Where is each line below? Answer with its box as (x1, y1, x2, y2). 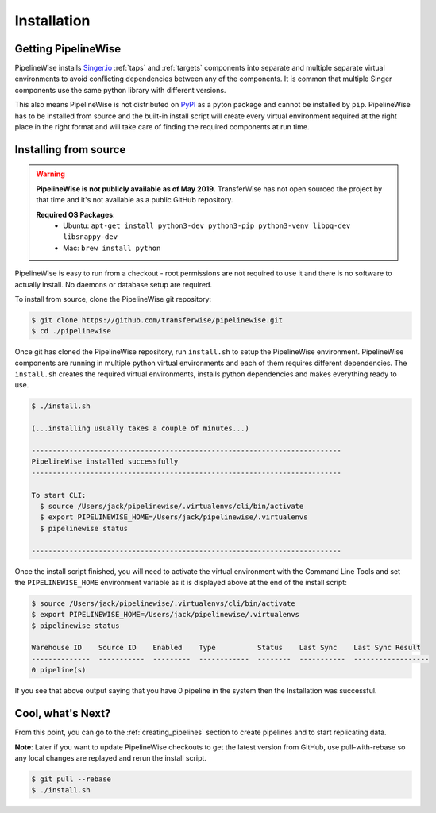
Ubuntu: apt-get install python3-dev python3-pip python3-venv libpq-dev (63, 221, 351, 230)
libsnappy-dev (63, 233, 118, 241)
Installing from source (14, 143, 126, 156)
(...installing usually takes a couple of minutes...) (31, 424, 249, 433)
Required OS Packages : (36, 210, 115, 219)
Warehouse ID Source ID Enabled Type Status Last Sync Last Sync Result (31, 643, 421, 653)
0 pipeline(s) (31, 665, 87, 675)
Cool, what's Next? (14, 707, 111, 720)
